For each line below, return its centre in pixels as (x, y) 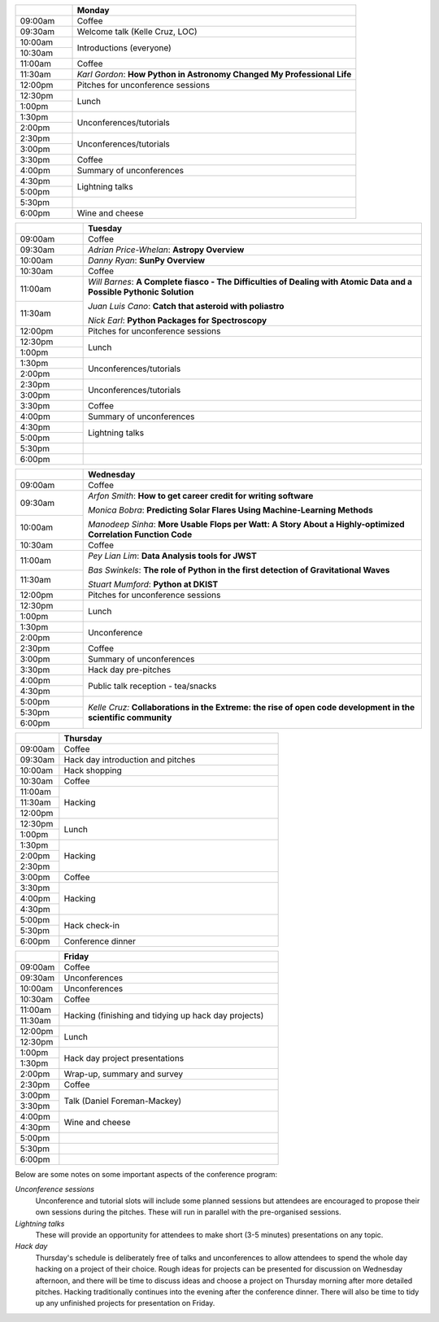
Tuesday (105, 228)
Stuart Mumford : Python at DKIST (153, 584)
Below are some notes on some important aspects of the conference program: (146, 1174)
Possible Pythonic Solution (141, 292)
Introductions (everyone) (124, 47)
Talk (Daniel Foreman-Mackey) (123, 1101)
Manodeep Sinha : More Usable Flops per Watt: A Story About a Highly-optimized (247, 524)
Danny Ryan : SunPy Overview (147, 260)
